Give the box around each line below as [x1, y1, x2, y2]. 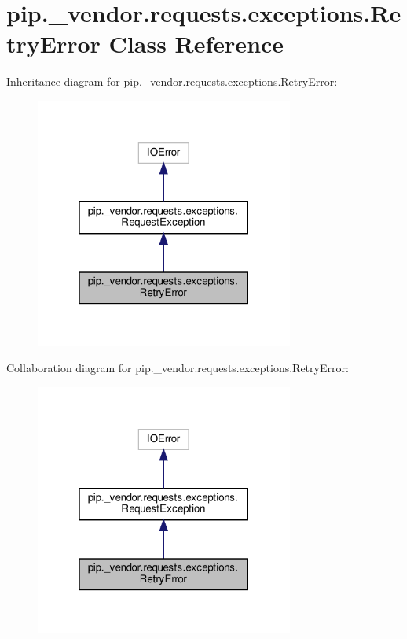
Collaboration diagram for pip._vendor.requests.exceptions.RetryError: [6, 360, 349, 376]
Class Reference [108, 28, 284, 60]
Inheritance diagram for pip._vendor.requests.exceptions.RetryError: [6, 73, 338, 90]
